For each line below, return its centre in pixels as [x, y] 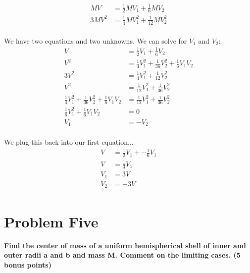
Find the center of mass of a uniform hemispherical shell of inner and [125, 245]
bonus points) [28, 264]
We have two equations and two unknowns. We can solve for [96, 40]
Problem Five [51, 221]
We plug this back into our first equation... [69, 142]
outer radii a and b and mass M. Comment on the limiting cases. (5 [122, 255]
